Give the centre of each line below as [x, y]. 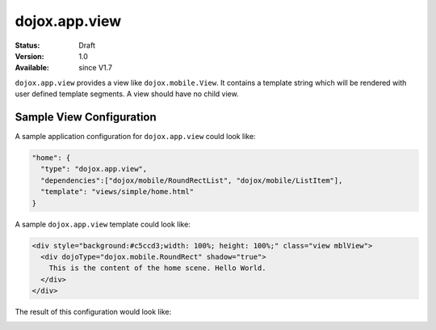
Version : [29, 56]
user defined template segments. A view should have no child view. [127, 94]
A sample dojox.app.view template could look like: [103, 224]
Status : [27, 45]
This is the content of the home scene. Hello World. [157, 268]
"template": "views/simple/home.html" [117, 192]
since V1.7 [96, 68]
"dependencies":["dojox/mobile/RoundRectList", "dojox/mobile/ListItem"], [192, 180]
